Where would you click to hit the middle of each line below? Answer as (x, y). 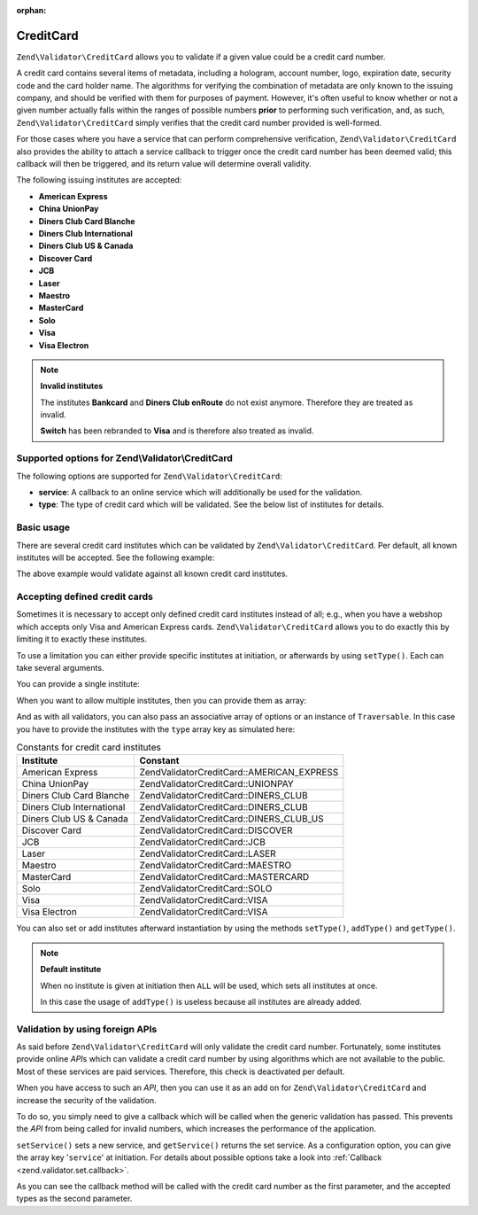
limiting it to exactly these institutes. (82, 639)
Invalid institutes (72, 386)
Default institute (71, 970)
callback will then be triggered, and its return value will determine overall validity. (164, 164)
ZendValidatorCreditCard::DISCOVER (216, 830)
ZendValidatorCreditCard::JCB (202, 842)
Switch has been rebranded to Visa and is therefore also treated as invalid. (177, 431)
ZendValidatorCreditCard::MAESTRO (216, 866)
